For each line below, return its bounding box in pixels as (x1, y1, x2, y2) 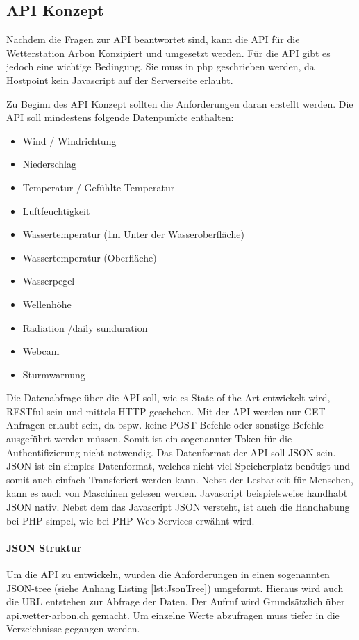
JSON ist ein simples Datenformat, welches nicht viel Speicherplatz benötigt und (6, 458, 351, 473)
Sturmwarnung (22, 367, 85, 381)
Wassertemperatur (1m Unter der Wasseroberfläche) (22, 227, 244, 241)
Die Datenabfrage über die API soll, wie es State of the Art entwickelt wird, (6, 390, 331, 405)
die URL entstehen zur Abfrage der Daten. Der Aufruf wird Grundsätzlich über (6, 594, 345, 609)
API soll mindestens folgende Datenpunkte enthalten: (6, 110, 234, 125)
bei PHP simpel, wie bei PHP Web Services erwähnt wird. (6, 513, 255, 527)
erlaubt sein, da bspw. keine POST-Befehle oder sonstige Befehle (48, 417, 324, 432)
